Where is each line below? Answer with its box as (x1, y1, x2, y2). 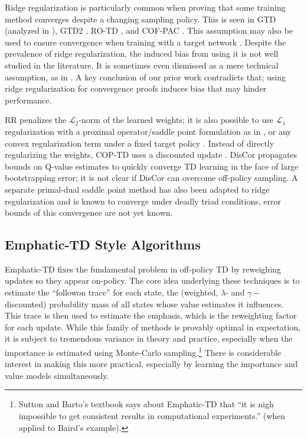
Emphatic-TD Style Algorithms (5, 235, 201, 254)
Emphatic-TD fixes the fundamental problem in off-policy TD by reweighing (5, 262, 281, 275)
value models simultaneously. (5, 369, 109, 381)
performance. (5, 93, 52, 106)
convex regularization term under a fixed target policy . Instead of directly (5, 137, 275, 149)
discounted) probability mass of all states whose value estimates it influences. (5, 297, 284, 310)
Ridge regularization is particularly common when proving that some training (5, 1, 286, 13)
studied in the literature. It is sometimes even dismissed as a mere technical (5, 59, 279, 71)
